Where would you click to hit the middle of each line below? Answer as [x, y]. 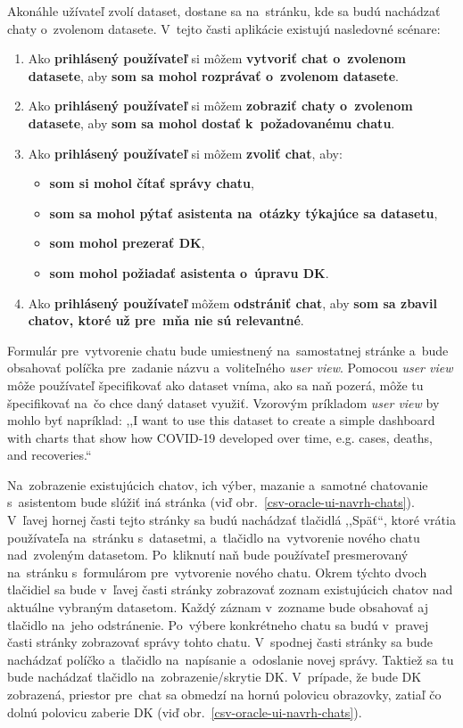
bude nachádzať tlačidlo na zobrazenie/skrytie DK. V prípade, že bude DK [215, 677]
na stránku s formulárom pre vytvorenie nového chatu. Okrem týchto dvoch [217, 572]
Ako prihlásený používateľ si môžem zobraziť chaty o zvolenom [220, 106]
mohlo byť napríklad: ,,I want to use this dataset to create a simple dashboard [221, 420]
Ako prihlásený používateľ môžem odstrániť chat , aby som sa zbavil [232, 303]
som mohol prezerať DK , [127, 243]
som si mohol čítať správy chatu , [152, 183]
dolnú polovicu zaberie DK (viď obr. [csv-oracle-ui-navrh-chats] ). [185, 712]
